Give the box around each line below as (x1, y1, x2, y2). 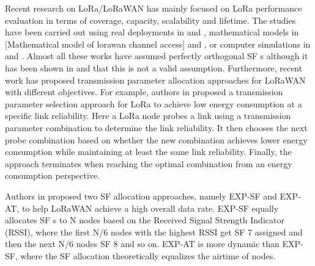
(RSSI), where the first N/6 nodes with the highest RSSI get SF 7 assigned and (5, 225, 303, 238)
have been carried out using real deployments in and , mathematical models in (5, 26, 299, 38)
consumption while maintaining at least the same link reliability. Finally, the (5, 145, 292, 158)
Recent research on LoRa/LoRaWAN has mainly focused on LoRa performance (5, 2, 302, 14)
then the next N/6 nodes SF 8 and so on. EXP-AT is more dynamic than (5, 237, 280, 250)
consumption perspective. (5, 169, 100, 182)
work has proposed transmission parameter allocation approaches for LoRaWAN (5, 73, 306, 86)
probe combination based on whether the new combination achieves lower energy (5, 133, 308, 146)
